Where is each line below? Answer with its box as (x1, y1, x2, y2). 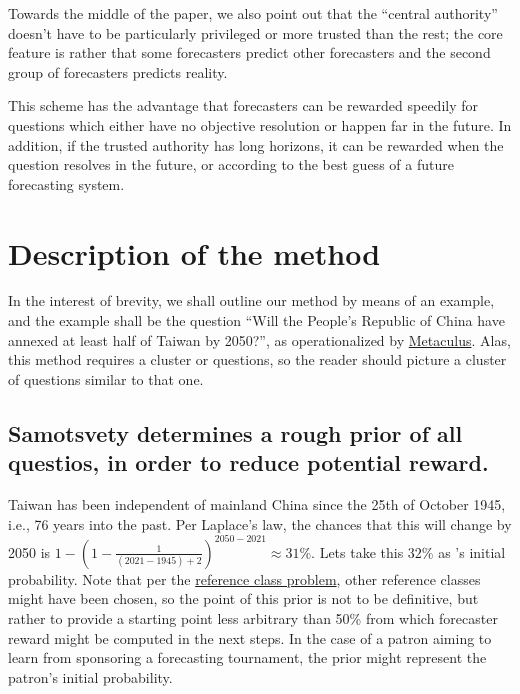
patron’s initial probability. (8, 666, 173, 687)
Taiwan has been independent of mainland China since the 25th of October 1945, (8, 494, 506, 515)
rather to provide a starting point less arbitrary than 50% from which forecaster (8, 607, 498, 628)
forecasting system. (8, 173, 125, 194)
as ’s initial (438, 541, 506, 562)
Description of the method (8, 232, 381, 273)
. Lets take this (311, 541, 404, 562)
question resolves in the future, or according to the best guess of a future (8, 154, 454, 175)
